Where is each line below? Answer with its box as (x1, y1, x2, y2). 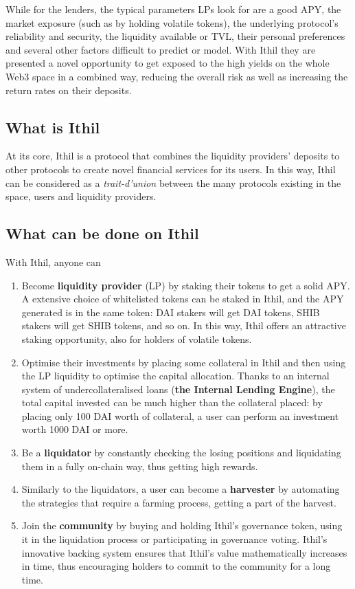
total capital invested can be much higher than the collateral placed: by (21, 395, 323, 410)
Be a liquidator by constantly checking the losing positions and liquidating (21, 445, 341, 460)
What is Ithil (5, 116, 100, 137)
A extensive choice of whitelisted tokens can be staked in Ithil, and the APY (21, 291, 344, 306)
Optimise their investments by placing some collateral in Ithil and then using (21, 355, 346, 369)
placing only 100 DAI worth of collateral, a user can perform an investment (21, 408, 339, 423)
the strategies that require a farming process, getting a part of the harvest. (21, 495, 336, 509)
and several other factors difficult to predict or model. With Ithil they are (5, 42, 316, 56)
